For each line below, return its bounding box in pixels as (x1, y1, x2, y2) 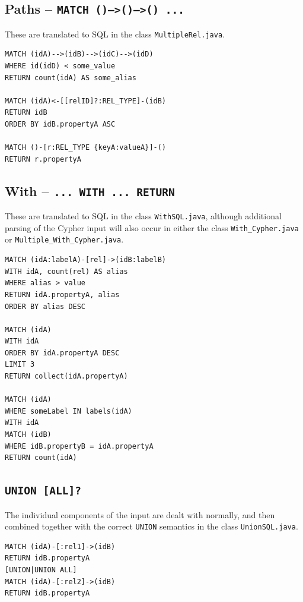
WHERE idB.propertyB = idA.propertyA (5, 442, 154, 450)
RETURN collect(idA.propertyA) (5, 372, 128, 381)
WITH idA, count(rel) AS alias (5, 267, 128, 276)
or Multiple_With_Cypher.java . (5, 233, 124, 245)
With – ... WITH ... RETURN (5, 181, 175, 200)
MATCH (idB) (5, 430, 52, 439)
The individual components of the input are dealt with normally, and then (5, 508, 275, 521)
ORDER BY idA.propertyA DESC (5, 348, 120, 357)
